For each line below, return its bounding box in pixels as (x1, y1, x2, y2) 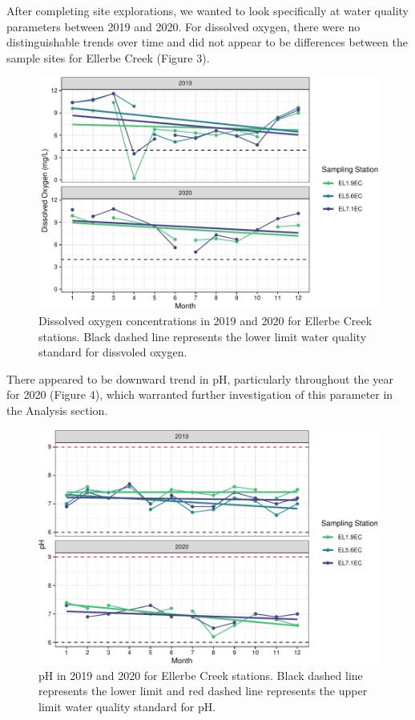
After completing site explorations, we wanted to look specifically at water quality (6, 2, 409, 18)
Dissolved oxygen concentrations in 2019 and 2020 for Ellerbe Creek (38, 312, 373, 329)
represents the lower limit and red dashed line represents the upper (38, 682, 368, 699)
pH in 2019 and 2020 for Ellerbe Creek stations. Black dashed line (38, 666, 363, 683)
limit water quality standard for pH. (38, 698, 216, 714)
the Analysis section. (6, 402, 108, 419)
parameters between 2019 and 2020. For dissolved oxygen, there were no (6, 18, 361, 34)
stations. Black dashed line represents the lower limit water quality (38, 328, 367, 344)
